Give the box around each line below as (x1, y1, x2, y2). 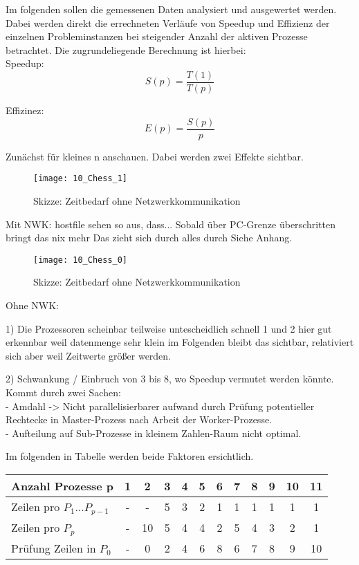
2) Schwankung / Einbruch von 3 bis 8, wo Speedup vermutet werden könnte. (6, 371, 334, 386)
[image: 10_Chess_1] (33, 174, 128, 184)
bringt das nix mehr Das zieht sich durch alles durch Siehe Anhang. (6, 230, 293, 245)
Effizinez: (6, 103, 44, 118)
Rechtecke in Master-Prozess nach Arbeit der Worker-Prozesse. (6, 412, 273, 427)
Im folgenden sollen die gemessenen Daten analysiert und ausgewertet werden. (6, 2, 337, 16)
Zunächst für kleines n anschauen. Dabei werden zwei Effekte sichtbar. (6, 149, 304, 163)
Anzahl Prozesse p (11, 477, 113, 494)
